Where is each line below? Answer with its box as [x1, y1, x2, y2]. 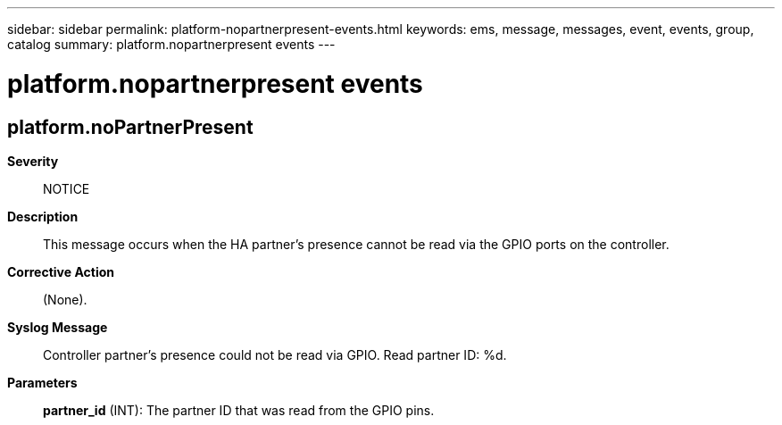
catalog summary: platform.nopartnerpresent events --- [7, 37, 336, 52]
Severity [7, 153, 59, 169]
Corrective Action [7, 263, 114, 279]
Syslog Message [7, 319, 108, 335]
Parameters [7, 374, 78, 390]
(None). [43, 291, 87, 307]
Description [7, 208, 79, 224]
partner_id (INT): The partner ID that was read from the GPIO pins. [43, 402, 435, 418]
